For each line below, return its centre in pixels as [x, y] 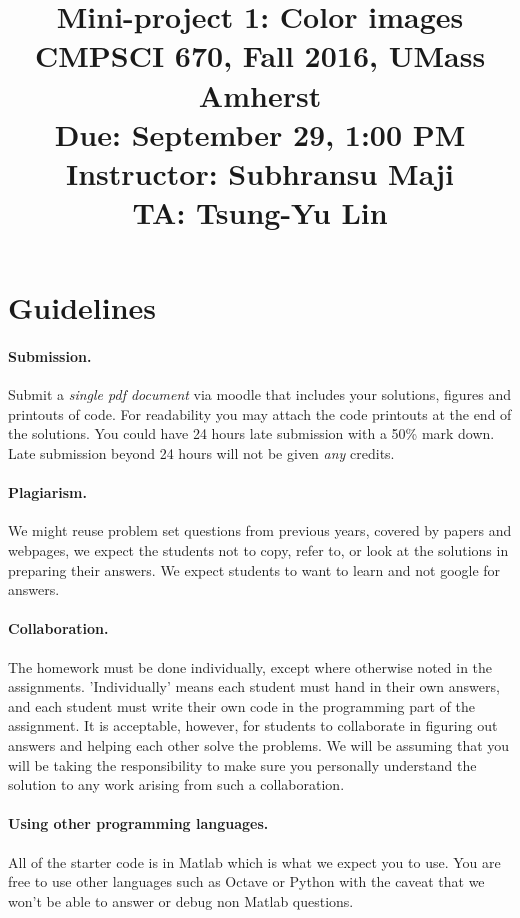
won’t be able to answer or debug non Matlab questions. [181, 900]
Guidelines [82, 307]
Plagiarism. [47, 492]
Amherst [260, 94]
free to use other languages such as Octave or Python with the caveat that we [246, 881]
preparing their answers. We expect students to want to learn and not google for [254, 569]
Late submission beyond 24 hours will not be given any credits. [201, 453]
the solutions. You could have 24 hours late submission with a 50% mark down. [251, 433]
